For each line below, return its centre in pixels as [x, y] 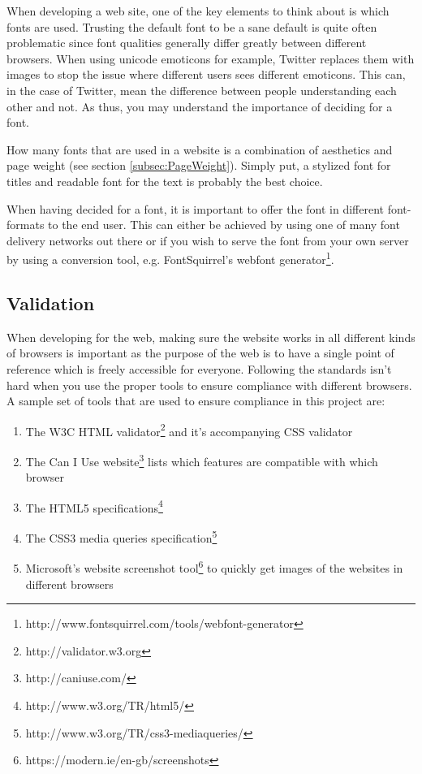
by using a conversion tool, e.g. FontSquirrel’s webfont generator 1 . [170, 258]
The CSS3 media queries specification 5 [121, 536]
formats [26, 225]
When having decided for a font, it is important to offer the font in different [195, 208]
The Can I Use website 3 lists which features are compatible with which [202, 460]
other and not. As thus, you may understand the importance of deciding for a [200, 106]
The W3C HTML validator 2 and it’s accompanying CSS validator [189, 430]
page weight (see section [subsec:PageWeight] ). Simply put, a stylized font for [199, 165]
